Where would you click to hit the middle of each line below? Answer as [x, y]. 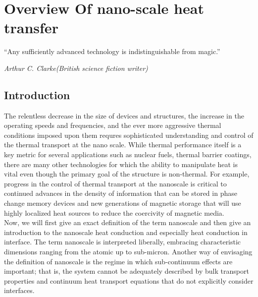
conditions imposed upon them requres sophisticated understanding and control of [129, 135]
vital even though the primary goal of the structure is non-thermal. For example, [127, 174]
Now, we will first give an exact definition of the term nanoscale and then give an [128, 222]
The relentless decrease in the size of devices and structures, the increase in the [124, 115]
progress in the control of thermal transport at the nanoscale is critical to [115, 183]
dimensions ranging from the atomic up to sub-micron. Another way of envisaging [128, 252]
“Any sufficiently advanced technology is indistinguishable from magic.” [112, 51]
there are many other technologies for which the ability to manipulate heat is [121, 164]
